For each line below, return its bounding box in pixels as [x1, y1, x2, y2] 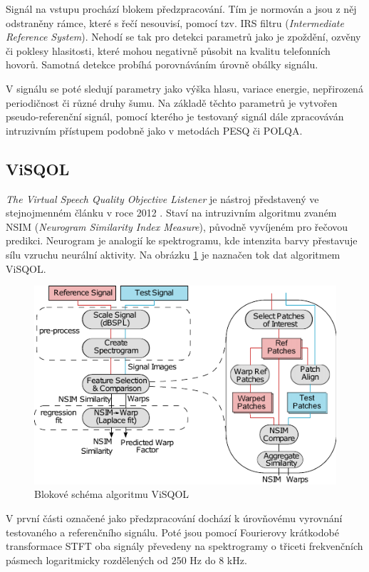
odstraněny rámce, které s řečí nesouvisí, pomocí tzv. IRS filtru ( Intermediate [6, 15, 344, 30]
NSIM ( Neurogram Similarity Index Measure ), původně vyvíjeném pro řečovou [6, 219, 348, 234]
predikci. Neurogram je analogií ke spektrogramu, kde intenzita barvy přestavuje [6, 233, 358, 248]
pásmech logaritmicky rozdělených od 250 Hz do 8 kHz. [6, 552, 247, 567]
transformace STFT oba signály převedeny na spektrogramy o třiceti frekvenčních [6, 539, 363, 553]
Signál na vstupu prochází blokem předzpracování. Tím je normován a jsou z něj [6, 1, 357, 16]
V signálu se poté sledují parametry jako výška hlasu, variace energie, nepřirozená [6, 80, 363, 95]
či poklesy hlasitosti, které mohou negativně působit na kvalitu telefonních [6, 43, 331, 58]
